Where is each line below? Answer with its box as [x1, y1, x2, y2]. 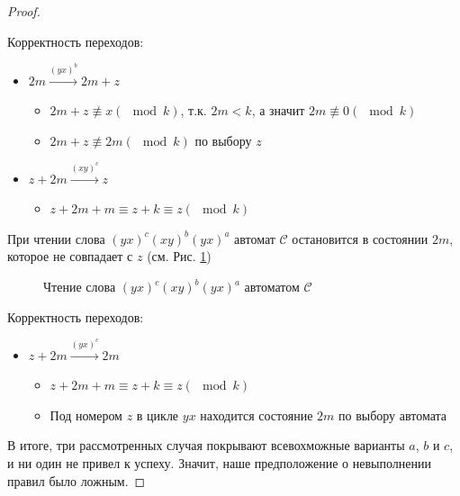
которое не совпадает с [7, 247, 133, 266]
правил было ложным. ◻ [7, 471, 146, 490]
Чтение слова [43, 277, 116, 296]
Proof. [7, 2, 41, 20]
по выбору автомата [338, 405, 447, 424]
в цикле [136, 405, 179, 424]
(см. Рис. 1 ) [147, 247, 212, 266]
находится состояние [200, 405, 313, 424]
